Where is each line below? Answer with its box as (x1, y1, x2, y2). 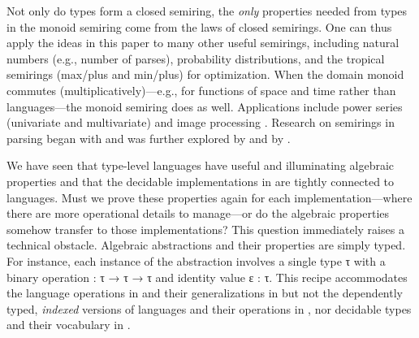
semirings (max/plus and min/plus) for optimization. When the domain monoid (6, 66, 404, 83)
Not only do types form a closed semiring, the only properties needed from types (6, 2, 408, 19)
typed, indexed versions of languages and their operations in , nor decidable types (6, 300, 412, 317)
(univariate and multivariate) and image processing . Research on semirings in (6, 114, 395, 131)
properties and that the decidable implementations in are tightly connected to (6, 172, 395, 189)
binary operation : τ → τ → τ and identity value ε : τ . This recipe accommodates (6, 268, 408, 285)
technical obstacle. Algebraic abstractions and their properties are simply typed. (6, 236, 406, 253)
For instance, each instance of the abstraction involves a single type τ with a (6, 252, 386, 269)
